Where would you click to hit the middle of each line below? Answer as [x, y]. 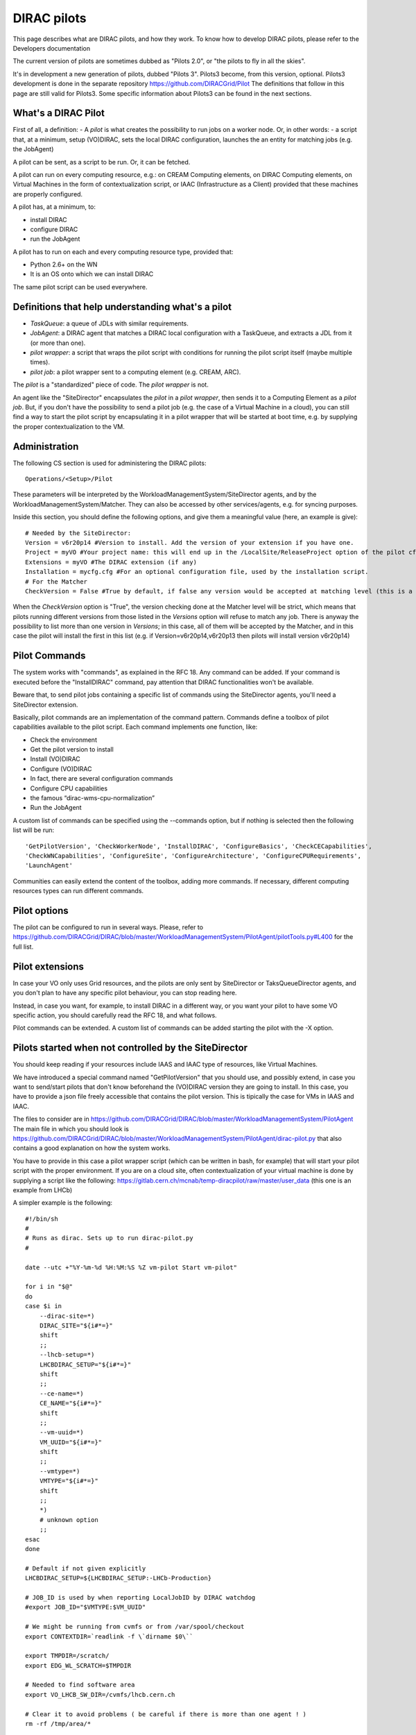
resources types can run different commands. [78, 891]
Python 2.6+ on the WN [64, 264]
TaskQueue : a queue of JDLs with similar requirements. [109, 323]
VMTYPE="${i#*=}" [69, 1481]
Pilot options [41, 910]
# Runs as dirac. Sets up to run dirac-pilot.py [109, 1238]
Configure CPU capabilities [69, 788]
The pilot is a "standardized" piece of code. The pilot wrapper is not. [111, 384]
